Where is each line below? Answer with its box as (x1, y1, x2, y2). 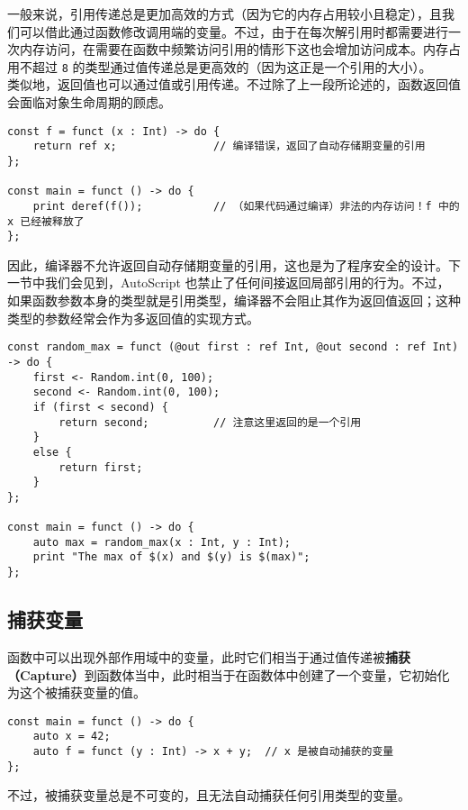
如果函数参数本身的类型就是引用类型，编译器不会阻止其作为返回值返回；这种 (7, 291, 461, 310)
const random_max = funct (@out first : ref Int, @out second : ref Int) (7, 341, 459, 354)
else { (32, 445, 72, 459)
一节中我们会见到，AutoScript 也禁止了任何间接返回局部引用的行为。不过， (7, 273, 450, 292)
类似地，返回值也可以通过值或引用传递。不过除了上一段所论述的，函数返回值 (7, 75, 461, 94)
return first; (58, 460, 143, 474)
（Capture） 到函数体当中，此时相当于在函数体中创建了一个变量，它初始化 (7, 665, 450, 684)
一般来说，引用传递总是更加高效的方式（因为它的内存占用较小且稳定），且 (7, 5, 442, 23)
